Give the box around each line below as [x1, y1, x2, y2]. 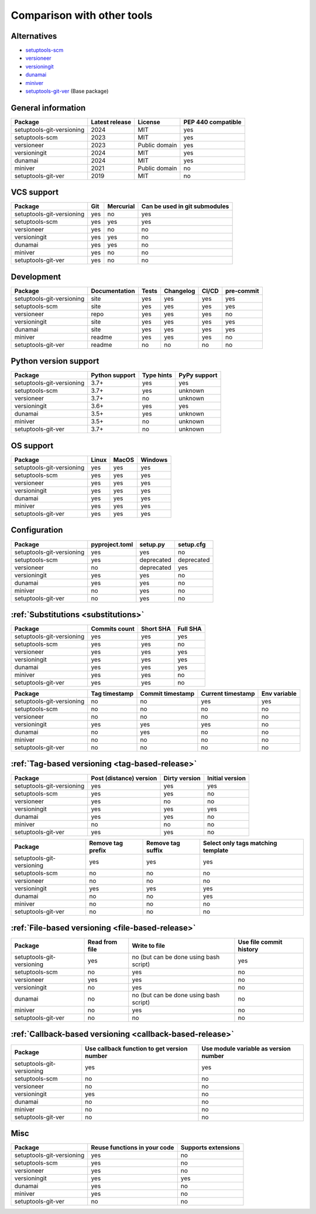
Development [11, 271, 61, 281]
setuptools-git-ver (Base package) [25, 88, 109, 95]
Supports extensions [180, 1144, 240, 1152]
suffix [146, 846, 163, 854]
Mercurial [107, 202, 135, 210]
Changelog [164, 287, 195, 295]
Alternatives [11, 31, 57, 41]
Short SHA [141, 625, 171, 633]
